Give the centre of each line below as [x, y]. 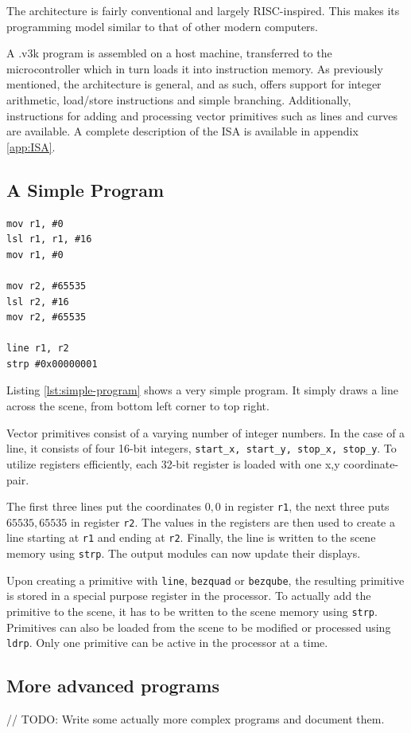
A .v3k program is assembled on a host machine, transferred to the [169, 53]
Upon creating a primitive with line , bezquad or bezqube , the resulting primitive [205, 580]
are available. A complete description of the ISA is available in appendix [182, 131]
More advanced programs [113, 686]
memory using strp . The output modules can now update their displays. [184, 553]
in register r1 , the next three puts [307, 506]
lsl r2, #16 [38, 302]
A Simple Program [85, 189]
